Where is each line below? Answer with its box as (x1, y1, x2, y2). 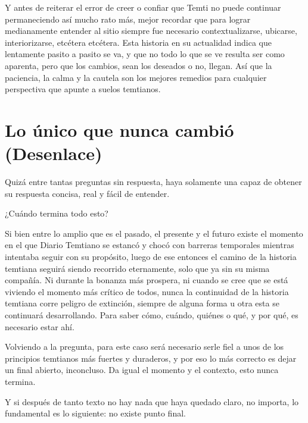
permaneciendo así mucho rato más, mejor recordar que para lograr (5, 12, 251, 25)
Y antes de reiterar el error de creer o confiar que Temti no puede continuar (5, 1, 281, 13)
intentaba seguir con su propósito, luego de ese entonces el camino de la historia (5, 250, 297, 263)
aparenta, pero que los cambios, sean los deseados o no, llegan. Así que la (5, 59, 272, 71)
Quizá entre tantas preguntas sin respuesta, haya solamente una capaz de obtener (5, 176, 302, 188)
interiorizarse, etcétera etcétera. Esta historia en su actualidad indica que (5, 36, 272, 48)
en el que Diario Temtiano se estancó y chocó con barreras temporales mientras (5, 239, 294, 251)
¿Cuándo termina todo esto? (5, 207, 108, 220)
